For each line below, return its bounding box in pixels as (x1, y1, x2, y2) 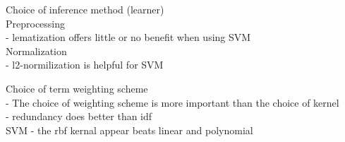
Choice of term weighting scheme (6, 81, 148, 95)
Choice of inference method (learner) (6, 2, 164, 16)
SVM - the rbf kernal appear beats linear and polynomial (6, 122, 253, 137)
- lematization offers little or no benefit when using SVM (6, 30, 251, 45)
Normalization (6, 43, 67, 58)
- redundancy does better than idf (6, 109, 152, 124)
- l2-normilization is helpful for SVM (6, 57, 164, 72)
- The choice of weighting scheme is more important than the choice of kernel (6, 95, 339, 110)
